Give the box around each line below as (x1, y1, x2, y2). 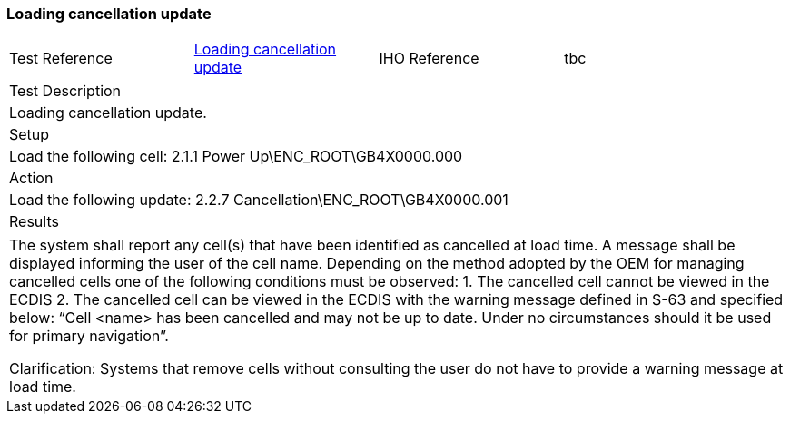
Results (9, 212, 59, 231)
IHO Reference (379, 49, 479, 68)
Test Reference (9, 49, 113, 68)
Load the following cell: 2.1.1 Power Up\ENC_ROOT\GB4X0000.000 (9, 147, 463, 166)
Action (9, 169, 54, 188)
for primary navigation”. (9, 327, 169, 346)
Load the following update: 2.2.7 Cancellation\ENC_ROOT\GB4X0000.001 (9, 191, 509, 210)
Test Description (9, 82, 122, 101)
